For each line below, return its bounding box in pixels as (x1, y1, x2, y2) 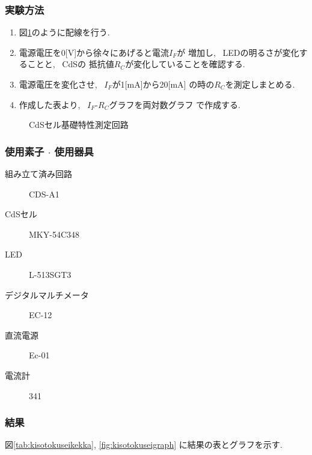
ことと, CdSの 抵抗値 (27, 58, 114, 70)
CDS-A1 (29, 187, 60, 200)
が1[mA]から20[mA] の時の (112, 78, 215, 90)
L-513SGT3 (29, 268, 72, 280)
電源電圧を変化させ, (19, 78, 97, 90)
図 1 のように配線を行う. (19, 26, 110, 38)
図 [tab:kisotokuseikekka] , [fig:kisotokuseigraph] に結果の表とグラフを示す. (5, 438, 283, 451)
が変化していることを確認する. (125, 58, 245, 70)
